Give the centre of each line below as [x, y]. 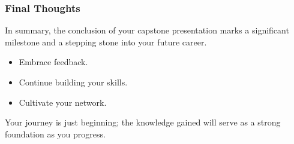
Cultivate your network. [63, 102]
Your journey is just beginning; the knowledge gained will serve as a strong [143, 122]
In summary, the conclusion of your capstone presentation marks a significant [147, 30]
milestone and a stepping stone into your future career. [106, 42]
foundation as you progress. [55, 134]
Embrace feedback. [53, 62]
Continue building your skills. [73, 82]
